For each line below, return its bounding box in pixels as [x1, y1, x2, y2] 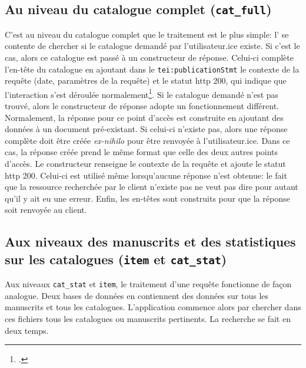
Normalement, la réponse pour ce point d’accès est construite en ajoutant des [5, 111, 284, 123]
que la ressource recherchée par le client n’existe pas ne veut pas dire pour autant [5, 180, 298, 193]
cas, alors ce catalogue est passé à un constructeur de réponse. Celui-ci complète [5, 51, 294, 63]
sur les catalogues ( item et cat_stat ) [5, 249, 227, 268]
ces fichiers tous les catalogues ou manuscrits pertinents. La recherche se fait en [5, 313, 291, 325]
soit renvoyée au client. [5, 203, 87, 216]
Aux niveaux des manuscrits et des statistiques [5, 232, 296, 251]
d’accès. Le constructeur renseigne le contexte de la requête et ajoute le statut [5, 157, 286, 170]
